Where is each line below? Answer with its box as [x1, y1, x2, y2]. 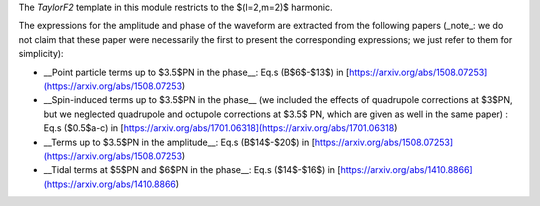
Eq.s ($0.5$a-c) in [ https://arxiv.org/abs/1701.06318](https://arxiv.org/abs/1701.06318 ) [43, 122, 398, 134]
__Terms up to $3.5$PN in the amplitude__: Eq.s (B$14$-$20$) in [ [43, 136, 315, 148]
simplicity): [18, 48, 64, 60]
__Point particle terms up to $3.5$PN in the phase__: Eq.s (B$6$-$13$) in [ [43, 66, 350, 78]
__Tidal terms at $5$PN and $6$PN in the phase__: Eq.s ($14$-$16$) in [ [43, 164, 341, 176]
